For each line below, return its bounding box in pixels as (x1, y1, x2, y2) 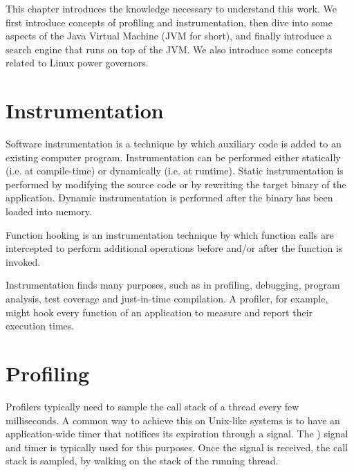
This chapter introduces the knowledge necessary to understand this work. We (6, 1, 337, 15)
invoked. (6, 254, 41, 269)
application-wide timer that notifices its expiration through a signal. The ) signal (6, 426, 348, 441)
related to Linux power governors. (6, 55, 149, 70)
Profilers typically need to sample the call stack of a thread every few (6, 399, 299, 413)
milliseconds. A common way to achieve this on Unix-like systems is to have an (6, 412, 340, 427)
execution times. (6, 318, 75, 333)
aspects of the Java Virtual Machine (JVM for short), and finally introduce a (6, 28, 332, 43)
